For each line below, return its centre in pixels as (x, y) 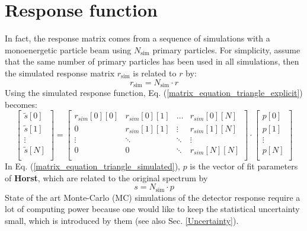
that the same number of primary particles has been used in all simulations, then (152, 61)
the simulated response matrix (60, 73)
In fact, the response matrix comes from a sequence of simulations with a (137, 38)
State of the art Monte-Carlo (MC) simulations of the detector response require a (153, 197)
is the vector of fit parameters (244, 166)
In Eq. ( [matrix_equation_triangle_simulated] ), (92, 166)
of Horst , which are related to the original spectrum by (106, 177)
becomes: (21, 104)
